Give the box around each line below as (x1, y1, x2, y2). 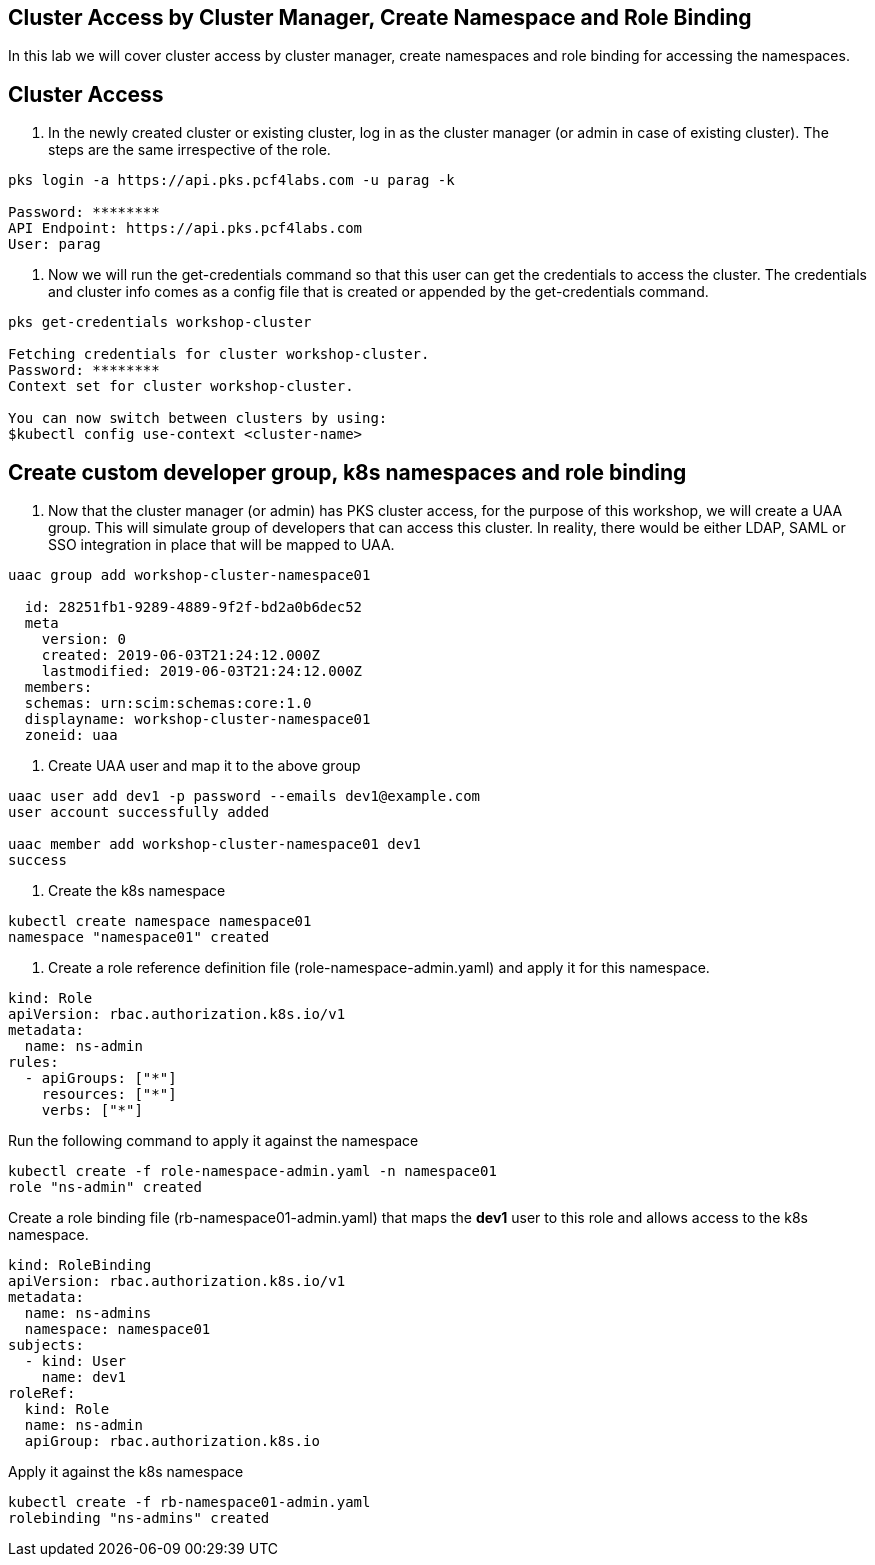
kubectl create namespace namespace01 (8, 913, 312, 930)
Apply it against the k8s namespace (8, 1463, 244, 1481)
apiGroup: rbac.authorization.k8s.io (24, 1433, 320, 1450)
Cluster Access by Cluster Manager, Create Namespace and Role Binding (8, 5, 752, 30)
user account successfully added (8, 804, 270, 821)
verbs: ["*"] (41, 1102, 143, 1119)
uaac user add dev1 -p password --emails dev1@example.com (8, 788, 481, 805)
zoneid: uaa (24, 727, 118, 744)
